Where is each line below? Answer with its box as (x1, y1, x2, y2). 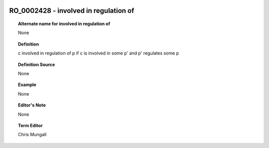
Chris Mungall (18, 132, 47, 138)
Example (18, 82, 37, 88)
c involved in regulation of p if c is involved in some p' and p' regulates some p (18, 50, 179, 56)
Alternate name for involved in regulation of (18, 21, 111, 27)
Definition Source (18, 61, 55, 67)
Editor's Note (18, 102, 46, 108)
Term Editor (18, 122, 43, 128)
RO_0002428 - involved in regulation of (9, 6, 134, 15)
